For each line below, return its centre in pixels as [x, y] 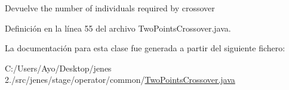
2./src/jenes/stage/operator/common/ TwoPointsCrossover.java [120, 80]
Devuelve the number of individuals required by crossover [110, 8]
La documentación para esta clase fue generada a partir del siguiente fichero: [145, 48]
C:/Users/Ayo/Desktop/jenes [58, 68]
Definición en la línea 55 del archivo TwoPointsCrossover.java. [118, 28]
